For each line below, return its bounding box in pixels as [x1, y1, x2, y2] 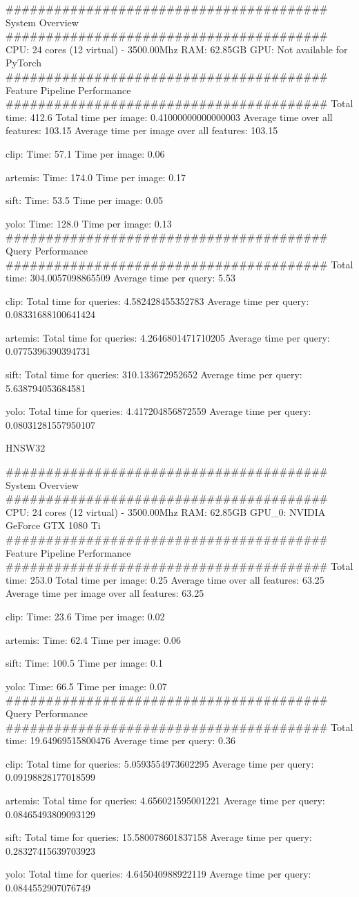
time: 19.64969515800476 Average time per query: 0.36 [6, 733, 235, 748]
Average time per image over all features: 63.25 [6, 586, 204, 600]
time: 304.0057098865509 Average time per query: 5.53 [6, 270, 235, 285]
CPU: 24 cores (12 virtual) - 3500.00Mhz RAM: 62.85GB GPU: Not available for [6, 41, 348, 56]
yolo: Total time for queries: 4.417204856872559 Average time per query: [6, 404, 311, 418]
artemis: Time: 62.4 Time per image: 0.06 [6, 632, 182, 647]
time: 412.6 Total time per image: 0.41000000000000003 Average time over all [6, 109, 333, 124]
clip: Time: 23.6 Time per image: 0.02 [6, 609, 165, 623]
